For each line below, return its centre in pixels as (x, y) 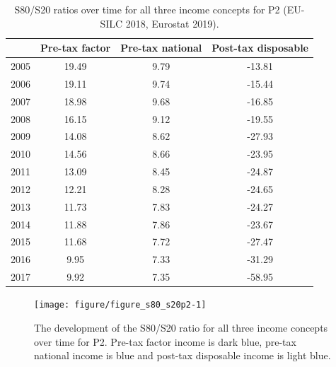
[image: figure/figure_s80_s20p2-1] (120, 305)
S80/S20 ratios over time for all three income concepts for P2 (147, 9)
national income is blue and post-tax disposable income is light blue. (183, 355)
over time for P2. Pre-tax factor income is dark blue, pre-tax (165, 341)
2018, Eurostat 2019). (172, 23)
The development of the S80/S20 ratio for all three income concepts (181, 327)
